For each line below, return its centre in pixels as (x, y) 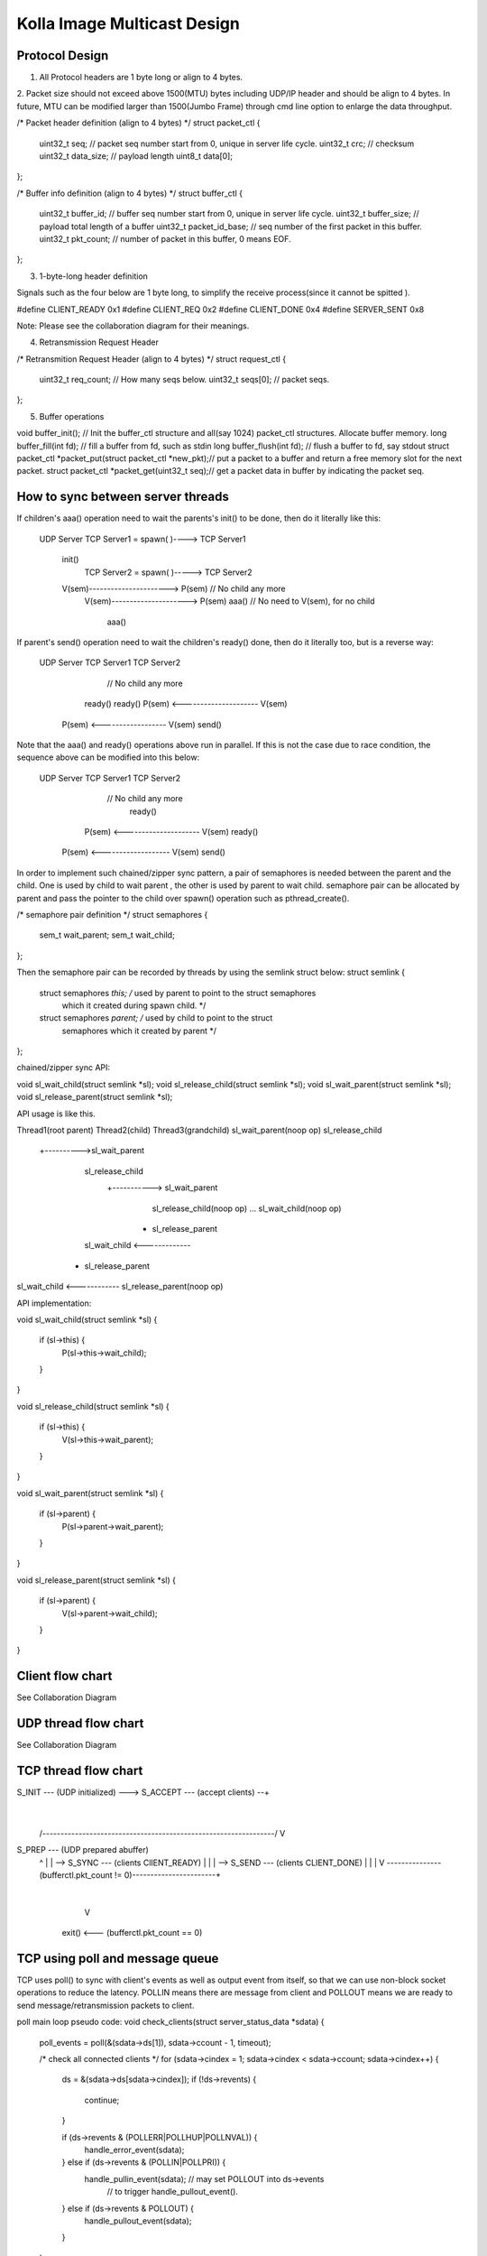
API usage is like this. (56, 1114)
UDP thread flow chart (80, 1724)
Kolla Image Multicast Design (129, 23)
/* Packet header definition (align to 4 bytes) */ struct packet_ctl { (138, 123)
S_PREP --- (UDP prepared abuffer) (83, 1850)
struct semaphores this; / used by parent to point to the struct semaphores (178, 993)
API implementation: (54, 1303)
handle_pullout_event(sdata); (138, 2221)
